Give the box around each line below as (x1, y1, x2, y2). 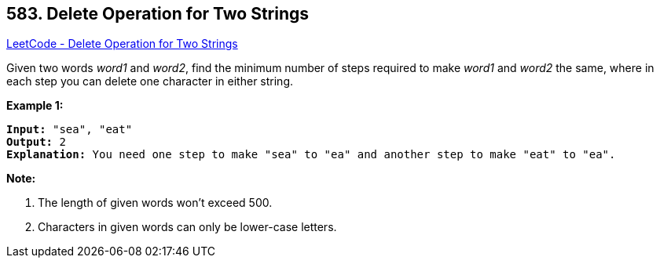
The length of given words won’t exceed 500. (38, 196, 273, 210)
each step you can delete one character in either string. (6, 74, 294, 89)
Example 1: (6, 99, 64, 113)
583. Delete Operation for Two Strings (6, 4, 310, 24)
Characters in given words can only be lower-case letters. (38, 220, 337, 234)
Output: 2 (6, 136, 66, 149)
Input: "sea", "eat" (6, 123, 133, 136)
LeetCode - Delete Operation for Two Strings (6, 37, 238, 51)
